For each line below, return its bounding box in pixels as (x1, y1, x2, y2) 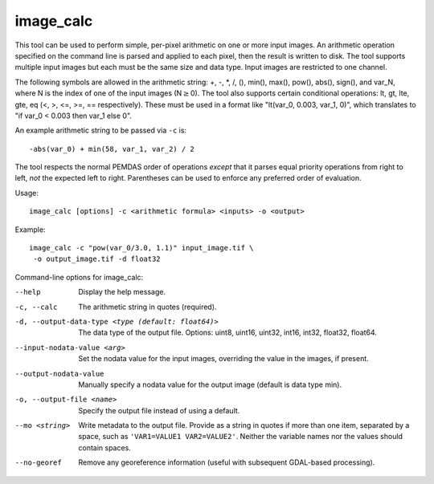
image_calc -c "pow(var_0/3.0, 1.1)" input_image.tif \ (29, 243, 254, 253)
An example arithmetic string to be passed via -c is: (14, 125, 187, 136)
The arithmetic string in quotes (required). (78, 302, 217, 311)
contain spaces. (78, 442, 132, 453)
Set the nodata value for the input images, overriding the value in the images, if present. (78, 354, 369, 364)
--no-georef (14, 458, 62, 467)
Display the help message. (78, 287, 166, 297)
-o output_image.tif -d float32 (33, 254, 161, 264)
